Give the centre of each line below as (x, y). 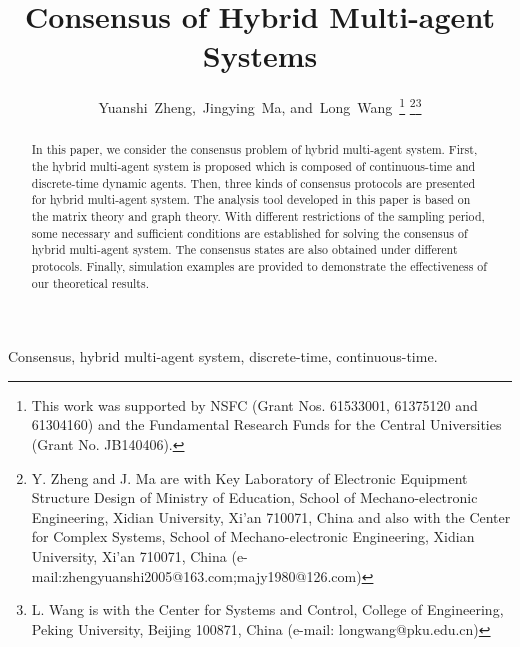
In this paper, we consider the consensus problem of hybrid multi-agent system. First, (254, 149)
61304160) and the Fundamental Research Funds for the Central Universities (266, 424)
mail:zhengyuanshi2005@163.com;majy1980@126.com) (196, 575)
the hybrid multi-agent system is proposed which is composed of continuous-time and (253, 166)
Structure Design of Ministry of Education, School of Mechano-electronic (254, 497)
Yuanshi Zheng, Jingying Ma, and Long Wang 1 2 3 (260, 105)
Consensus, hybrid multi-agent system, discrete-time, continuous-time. (223, 356)
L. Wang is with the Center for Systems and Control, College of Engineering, (267, 609)
